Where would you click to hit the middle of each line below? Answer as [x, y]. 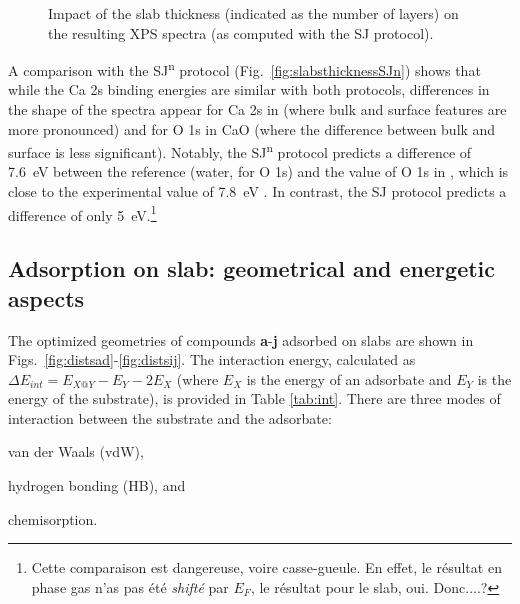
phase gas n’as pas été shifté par [130, 586]
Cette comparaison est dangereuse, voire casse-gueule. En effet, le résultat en [266, 567]
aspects [46, 297]
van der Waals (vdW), [76, 451]
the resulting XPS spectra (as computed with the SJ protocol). [241, 32]
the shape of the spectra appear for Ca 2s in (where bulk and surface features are [257, 109]
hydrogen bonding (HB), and [97, 485]
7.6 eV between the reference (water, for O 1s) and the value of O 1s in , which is [258, 171]
